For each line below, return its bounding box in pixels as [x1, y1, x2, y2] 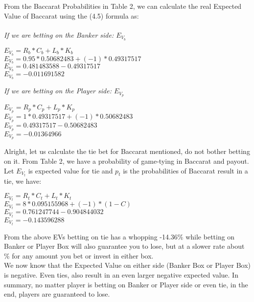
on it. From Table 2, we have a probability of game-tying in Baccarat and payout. [4, 155, 249, 166]
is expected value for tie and [28, 165, 113, 175]
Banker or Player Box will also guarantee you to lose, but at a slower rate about [4, 241, 245, 251]
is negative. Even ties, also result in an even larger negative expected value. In [4, 270, 238, 280]
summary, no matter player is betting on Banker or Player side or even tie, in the [4, 279, 248, 289]
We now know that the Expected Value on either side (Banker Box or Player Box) [4, 260, 251, 270]
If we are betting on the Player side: [4, 86, 112, 96]
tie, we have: [4, 175, 42, 186]
